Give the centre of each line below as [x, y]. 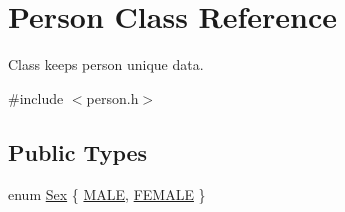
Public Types [78, 151]
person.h [112, 97]
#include [36, 97]
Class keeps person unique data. [106, 64]
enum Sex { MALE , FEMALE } [107, 193]
